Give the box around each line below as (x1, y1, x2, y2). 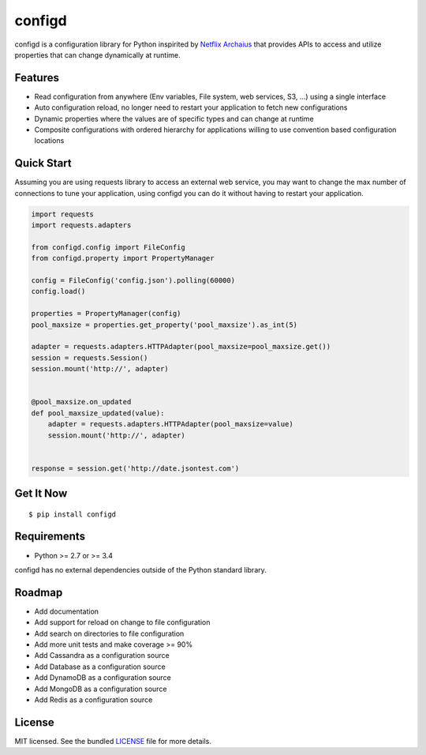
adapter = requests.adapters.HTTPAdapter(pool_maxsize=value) (47, 419, 293, 429)
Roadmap (14, 585, 63, 599)
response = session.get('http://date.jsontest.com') (31, 464, 240, 473)
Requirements (14, 530, 86, 543)
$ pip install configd (28, 509, 117, 519)
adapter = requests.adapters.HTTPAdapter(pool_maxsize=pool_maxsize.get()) (31, 342, 331, 351)
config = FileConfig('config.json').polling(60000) (31, 276, 236, 285)
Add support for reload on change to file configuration (34, 618, 211, 627)
